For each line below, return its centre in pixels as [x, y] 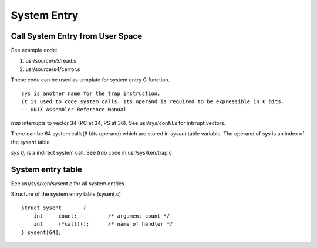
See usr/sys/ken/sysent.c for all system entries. [68, 183]
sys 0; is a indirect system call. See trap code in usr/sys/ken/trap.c [92, 152]
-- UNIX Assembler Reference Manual [74, 110]
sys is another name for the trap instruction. [91, 93]
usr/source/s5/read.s [51, 61]
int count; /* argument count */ [102, 216]
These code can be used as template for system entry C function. [90, 80]
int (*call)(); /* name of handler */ [103, 224]
